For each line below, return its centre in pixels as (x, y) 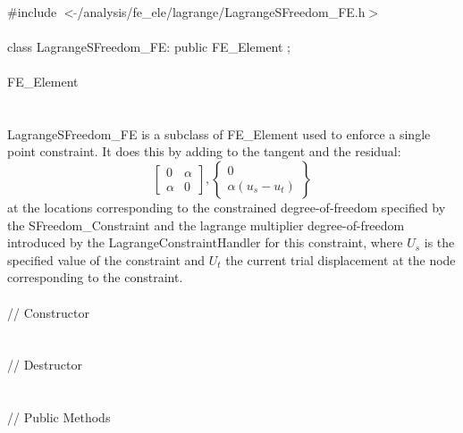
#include (32, 11)
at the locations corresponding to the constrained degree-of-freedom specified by (227, 207)
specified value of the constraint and (106, 259)
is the (439, 242)
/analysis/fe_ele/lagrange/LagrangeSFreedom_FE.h (221, 11)
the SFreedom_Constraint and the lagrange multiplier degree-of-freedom (206, 225)
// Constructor (48, 312)
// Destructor (45, 365)
